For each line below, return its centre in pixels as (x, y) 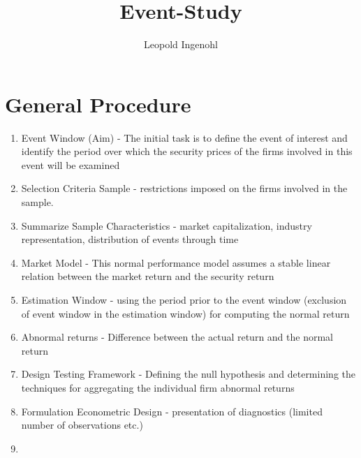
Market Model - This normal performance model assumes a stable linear (176, 262)
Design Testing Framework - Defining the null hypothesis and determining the (188, 374)
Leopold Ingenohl (181, 44)
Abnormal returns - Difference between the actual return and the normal (177, 337)
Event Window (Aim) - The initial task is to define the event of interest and (184, 137)
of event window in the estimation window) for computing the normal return (185, 313)
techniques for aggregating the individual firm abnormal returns (158, 387)
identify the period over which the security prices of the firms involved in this (187, 151)
